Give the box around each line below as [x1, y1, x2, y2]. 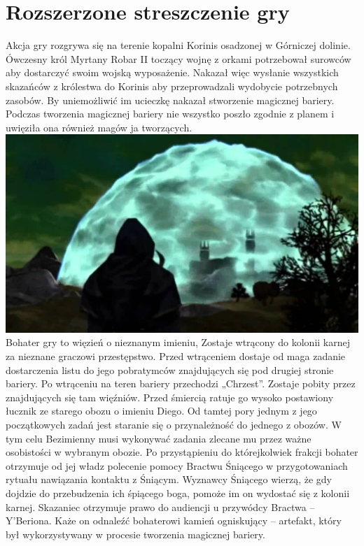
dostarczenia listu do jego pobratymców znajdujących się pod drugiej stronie [6, 362, 334, 377]
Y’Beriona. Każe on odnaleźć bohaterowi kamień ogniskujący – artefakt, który [6, 513, 342, 528]
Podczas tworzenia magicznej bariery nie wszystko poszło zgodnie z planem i [6, 106, 335, 121]
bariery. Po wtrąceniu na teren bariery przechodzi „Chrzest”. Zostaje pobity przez [6, 376, 356, 391]
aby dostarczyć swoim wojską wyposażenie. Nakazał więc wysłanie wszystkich [6, 65, 339, 80]
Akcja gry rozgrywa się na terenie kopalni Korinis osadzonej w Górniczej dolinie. [6, 38, 351, 52]
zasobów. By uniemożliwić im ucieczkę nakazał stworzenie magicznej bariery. [6, 92, 335, 107]
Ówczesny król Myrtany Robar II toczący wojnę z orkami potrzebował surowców [6, 51, 351, 66]
